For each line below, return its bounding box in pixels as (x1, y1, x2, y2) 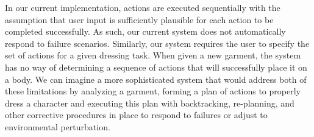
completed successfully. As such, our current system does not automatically (5, 25, 286, 38)
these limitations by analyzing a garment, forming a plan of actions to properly (5, 85, 301, 97)
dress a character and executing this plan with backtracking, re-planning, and (5, 96, 294, 109)
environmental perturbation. (5, 120, 110, 133)
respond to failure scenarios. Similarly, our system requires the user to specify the (5, 37, 310, 49)
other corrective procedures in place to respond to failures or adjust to (5, 108, 268, 121)
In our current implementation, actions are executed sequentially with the (5, 1, 280, 13)
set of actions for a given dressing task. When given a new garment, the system (5, 49, 301, 61)
